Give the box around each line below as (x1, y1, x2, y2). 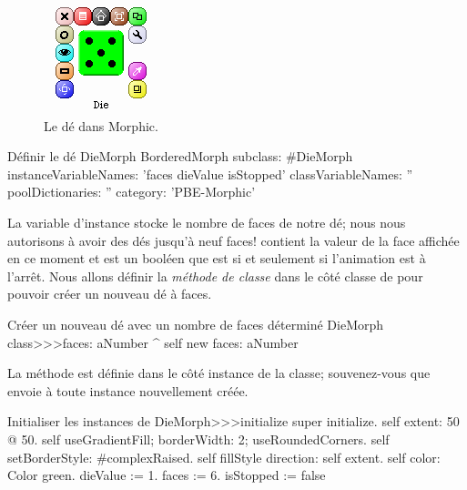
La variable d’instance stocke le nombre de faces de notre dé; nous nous (7, 212, 406, 231)
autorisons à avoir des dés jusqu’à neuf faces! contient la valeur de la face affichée (7, 230, 460, 250)
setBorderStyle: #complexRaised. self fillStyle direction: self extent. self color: (7, 447, 441, 466)
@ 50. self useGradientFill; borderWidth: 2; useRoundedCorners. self (7, 429, 390, 448)
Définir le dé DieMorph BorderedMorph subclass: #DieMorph (7, 147, 353, 166)
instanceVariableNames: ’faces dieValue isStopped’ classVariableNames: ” (7, 164, 413, 183)
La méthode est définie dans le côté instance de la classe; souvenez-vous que (7, 363, 431, 383)
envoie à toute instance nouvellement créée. (7, 381, 249, 400)
